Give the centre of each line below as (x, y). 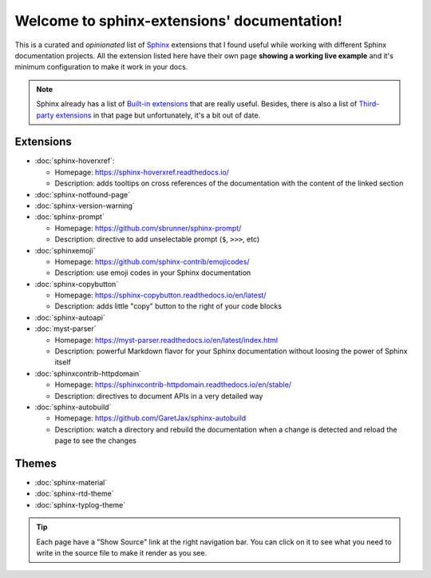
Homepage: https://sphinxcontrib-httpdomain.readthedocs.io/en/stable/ (173, 385)
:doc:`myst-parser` (65, 329)
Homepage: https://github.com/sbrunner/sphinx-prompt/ (148, 228)
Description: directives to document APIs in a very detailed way (159, 396)
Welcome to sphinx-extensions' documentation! (178, 21)
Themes (36, 463)
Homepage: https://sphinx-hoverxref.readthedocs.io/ (142, 172)
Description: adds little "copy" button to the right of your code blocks (168, 306)
